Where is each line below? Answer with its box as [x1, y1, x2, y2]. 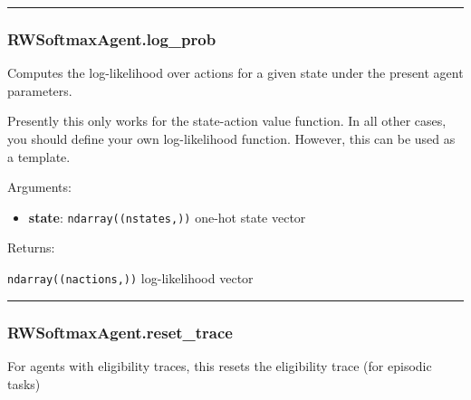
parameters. [7, 81, 72, 100]
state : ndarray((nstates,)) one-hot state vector [28, 207, 306, 226]
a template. [7, 147, 71, 166]
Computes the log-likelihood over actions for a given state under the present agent [7, 63, 464, 82]
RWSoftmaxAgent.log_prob [7, 27, 216, 50]
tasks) [7, 374, 41, 393]
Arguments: [7, 177, 72, 196]
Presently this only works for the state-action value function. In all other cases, [7, 111, 447, 130]
